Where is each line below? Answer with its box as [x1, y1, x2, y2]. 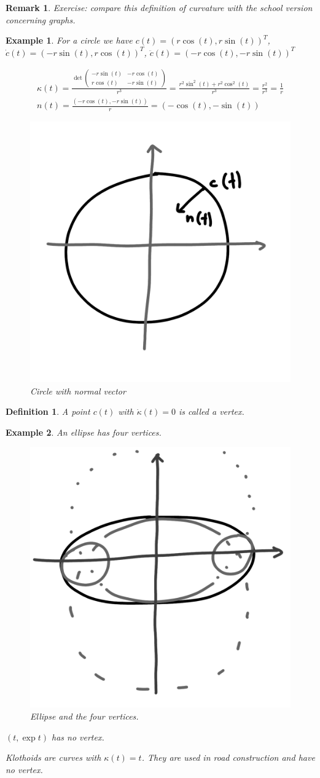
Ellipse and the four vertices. [30, 710, 139, 722]
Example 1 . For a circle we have [6, 34, 133, 47]
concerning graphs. [6, 13, 76, 26]
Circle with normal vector [30, 384, 126, 397]
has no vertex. [51, 730, 104, 743]
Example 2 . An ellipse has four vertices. [6, 425, 162, 438]
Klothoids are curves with [6, 751, 101, 764]
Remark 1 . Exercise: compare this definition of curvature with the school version [6, 1, 313, 14]
